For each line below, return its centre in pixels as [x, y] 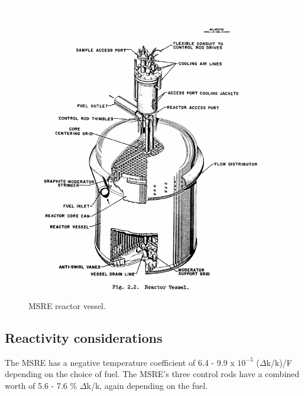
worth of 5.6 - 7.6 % [41, 386]
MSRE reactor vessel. [67, 306]
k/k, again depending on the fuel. [147, 386]
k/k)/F [279, 362]
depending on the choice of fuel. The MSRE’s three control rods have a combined [152, 374]
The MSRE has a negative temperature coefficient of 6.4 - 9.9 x [120, 362]
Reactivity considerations [84, 338]
